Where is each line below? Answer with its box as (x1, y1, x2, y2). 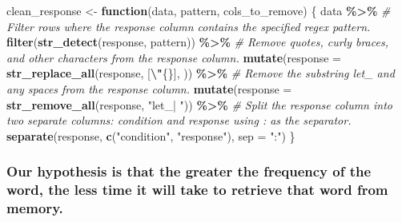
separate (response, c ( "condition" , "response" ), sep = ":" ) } (6, 127, 295, 144)
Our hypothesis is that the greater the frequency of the (6, 161, 372, 181)
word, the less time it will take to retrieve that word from (6, 180, 388, 200)
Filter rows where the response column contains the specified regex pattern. (6, 18, 371, 34)
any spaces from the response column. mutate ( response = (6, 80, 292, 97)
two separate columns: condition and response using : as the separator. (6, 112, 352, 129)
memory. (6, 198, 63, 218)
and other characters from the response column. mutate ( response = (6, 49, 341, 65)
